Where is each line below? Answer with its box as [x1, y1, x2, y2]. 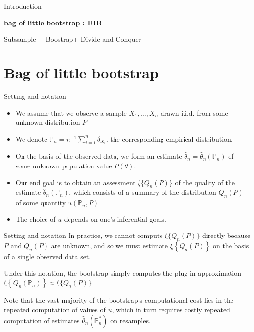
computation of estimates [4, 315, 80, 325]
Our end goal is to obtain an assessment [15, 177, 136, 187]
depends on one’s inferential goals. [64, 213, 166, 224]
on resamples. [110, 315, 151, 325]
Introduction [4, 1, 42, 11]
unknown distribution [15, 117, 80, 127]
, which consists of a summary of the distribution [69, 187, 216, 197]
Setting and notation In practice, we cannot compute [4, 230, 163, 240]
